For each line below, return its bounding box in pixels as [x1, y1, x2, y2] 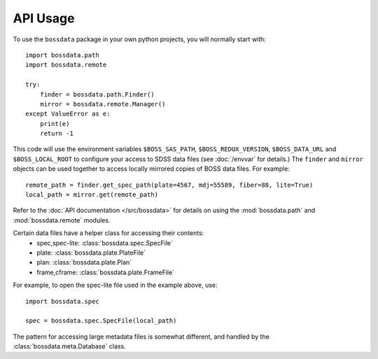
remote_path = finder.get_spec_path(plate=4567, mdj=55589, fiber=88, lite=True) [25, 181, 314, 189]
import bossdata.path [25, 51, 99, 59]
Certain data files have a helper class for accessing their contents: [13, 229, 204, 237]
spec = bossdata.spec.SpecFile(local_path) [25, 317, 177, 325]
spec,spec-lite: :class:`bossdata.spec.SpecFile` [36, 239, 174, 247]
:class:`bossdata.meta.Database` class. [13, 342, 126, 351]
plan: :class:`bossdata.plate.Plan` [36, 258, 132, 267]
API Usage [13, 10, 75, 26]
